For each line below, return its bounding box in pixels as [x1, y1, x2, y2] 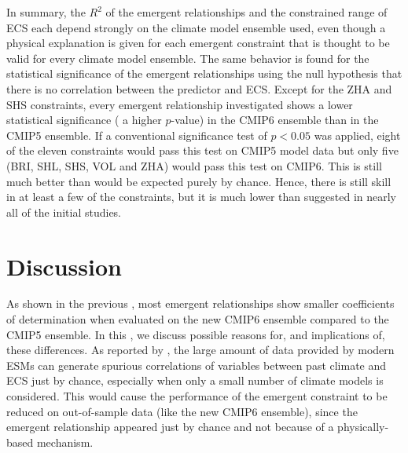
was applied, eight [314, 126, 401, 143]
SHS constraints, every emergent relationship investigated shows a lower [6, 96, 353, 112]
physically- [337, 418, 389, 435]
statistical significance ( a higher [6, 111, 162, 128]
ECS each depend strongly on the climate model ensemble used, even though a [6, 19, 386, 35]
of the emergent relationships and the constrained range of [105, 4, 388, 20]
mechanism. [36, 433, 94, 450]
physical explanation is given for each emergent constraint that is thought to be [6, 35, 390, 51]
